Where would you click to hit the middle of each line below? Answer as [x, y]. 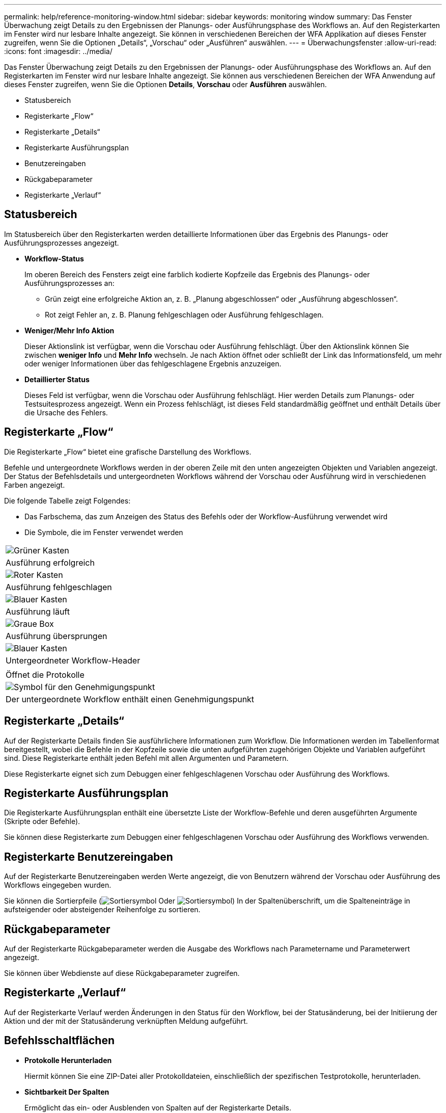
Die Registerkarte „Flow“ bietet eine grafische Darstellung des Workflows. [128, 452]
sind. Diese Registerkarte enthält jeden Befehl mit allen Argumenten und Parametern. [146, 758]
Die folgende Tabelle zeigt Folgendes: [67, 500]
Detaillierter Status [57, 379]
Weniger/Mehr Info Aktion [69, 330]
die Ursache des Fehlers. [66, 412]
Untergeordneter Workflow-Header [73, 660]
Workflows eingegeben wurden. [58, 885]
